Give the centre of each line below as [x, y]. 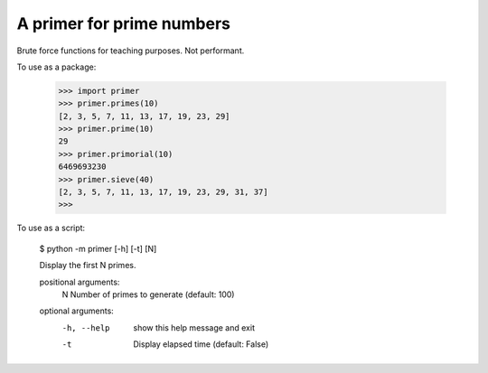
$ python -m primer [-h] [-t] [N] [98, 248]
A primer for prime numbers [123, 23]
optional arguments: [77, 311]
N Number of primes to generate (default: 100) [148, 294]
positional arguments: [80, 282]
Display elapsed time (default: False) [201, 344]
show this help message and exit [194, 327]
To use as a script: [51, 228]
